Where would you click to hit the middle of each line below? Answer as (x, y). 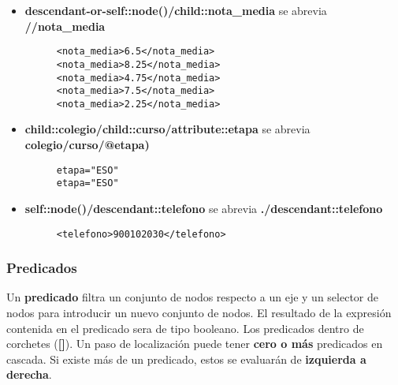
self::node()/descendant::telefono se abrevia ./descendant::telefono (204, 208)
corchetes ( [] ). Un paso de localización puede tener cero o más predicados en (195, 344)
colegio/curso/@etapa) (87, 145)
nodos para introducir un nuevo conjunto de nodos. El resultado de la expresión (199, 313)
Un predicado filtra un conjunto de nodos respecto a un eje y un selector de (192, 297)
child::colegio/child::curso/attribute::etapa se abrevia (167, 129)
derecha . (29, 374)
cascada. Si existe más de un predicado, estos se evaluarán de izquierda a (186, 359)
